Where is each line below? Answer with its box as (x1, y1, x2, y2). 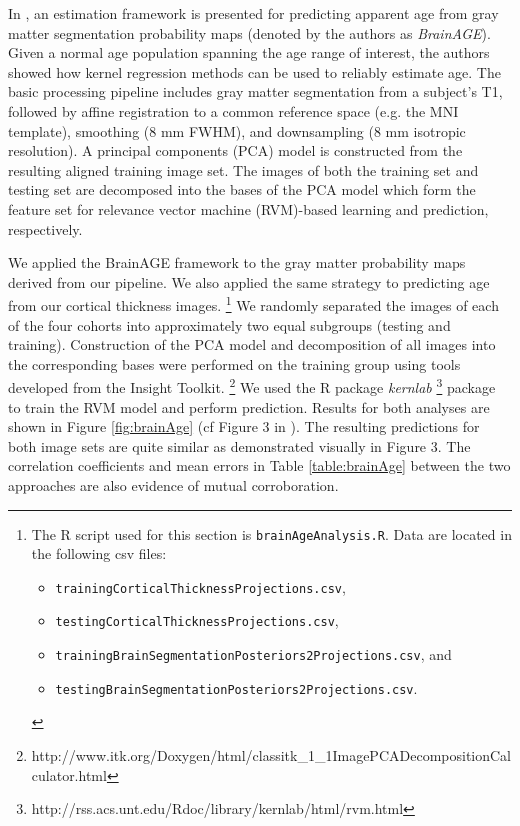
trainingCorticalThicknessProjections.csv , (55, 576, 346, 597)
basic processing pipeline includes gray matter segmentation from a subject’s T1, (8, 81, 503, 102)
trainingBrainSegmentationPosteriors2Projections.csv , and (55, 644, 452, 665)
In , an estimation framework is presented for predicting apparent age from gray (8, 3, 499, 23)
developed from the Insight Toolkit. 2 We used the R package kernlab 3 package (8, 374, 496, 397)
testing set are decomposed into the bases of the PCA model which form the (8, 179, 476, 200)
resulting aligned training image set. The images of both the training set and (8, 159, 479, 180)
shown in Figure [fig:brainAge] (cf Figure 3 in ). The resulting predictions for (8, 416, 480, 437)
